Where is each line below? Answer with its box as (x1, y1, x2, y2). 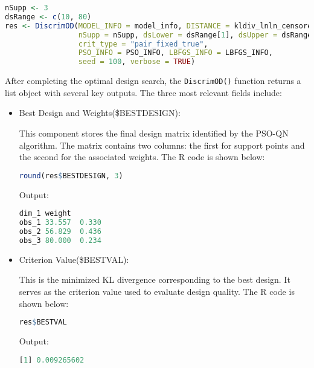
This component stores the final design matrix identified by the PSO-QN (19, 126, 289, 139)
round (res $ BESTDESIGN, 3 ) (19, 171, 123, 180)
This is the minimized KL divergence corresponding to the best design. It (19, 273, 290, 286)
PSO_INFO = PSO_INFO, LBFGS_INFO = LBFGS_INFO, (78, 48, 273, 57)
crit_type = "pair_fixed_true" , (78, 39, 208, 48)
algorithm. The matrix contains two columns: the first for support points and (19, 138, 305, 151)
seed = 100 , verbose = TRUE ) (78, 57, 196, 66)
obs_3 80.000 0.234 (19, 236, 101, 245)
